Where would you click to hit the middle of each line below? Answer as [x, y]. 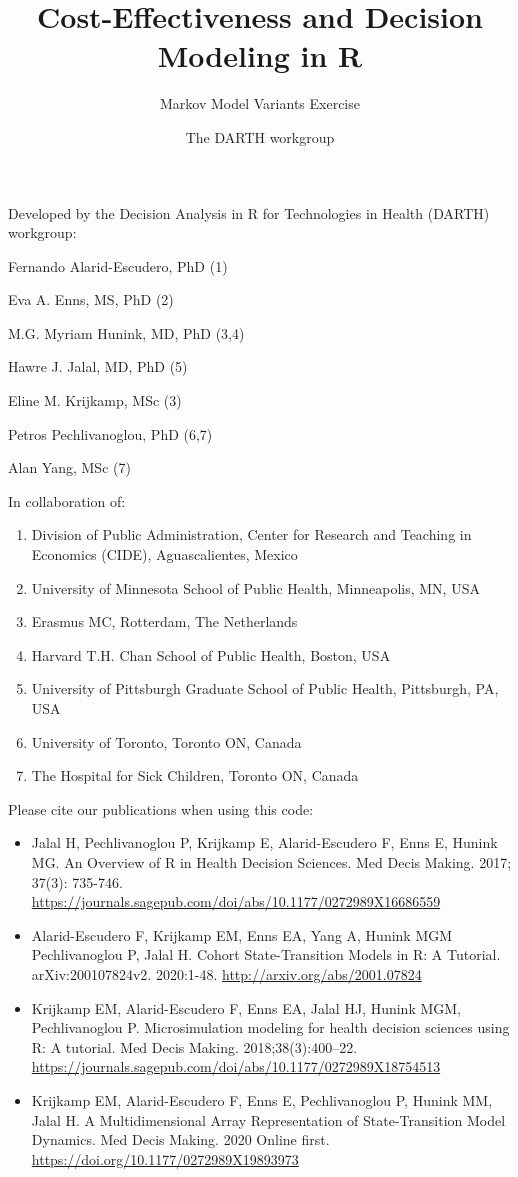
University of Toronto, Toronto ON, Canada [166, 741]
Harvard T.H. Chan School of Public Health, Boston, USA [211, 654]
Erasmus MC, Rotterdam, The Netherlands [164, 621]
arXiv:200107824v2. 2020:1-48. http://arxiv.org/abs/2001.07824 [226, 973]
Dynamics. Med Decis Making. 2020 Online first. [180, 1139]
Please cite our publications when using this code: [161, 808]
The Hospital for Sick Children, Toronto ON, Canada [195, 775]
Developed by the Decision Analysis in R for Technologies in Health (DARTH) [249, 212]
